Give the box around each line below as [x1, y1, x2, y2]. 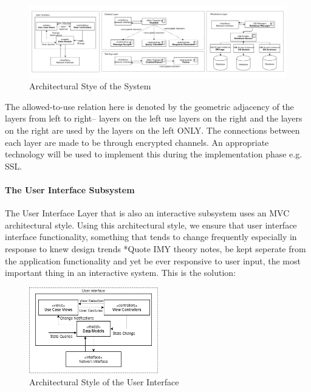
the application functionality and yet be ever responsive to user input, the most [5, 254, 301, 267]
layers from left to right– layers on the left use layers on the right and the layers [5, 112, 302, 125]
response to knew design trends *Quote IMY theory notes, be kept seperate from [5, 242, 306, 255]
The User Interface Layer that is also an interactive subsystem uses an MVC [5, 207, 290, 219]
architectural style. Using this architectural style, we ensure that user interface [5, 218, 297, 231]
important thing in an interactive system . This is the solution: [5, 266, 236, 279]
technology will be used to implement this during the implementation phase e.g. [5, 148, 302, 160]
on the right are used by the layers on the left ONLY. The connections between [5, 124, 300, 137]
